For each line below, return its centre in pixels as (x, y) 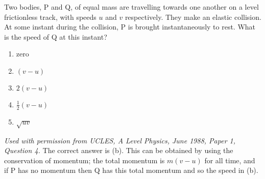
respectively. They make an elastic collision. (193, 17)
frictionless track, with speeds (50, 17)
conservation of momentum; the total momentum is (85, 160)
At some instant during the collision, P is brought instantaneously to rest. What (130, 27)
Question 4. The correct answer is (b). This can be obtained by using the (119, 150)
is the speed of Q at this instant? (56, 36)
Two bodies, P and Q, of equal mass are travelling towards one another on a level (131, 7)
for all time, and (230, 160)
